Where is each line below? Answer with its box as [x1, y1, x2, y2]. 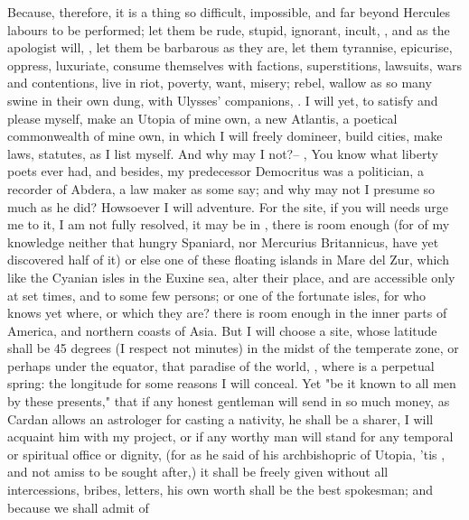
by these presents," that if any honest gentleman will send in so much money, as [7, 392, 450, 411]
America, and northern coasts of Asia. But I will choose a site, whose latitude [7, 320, 437, 339]
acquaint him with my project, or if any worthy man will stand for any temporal [7, 427, 454, 446]
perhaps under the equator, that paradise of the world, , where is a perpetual [7, 356, 435, 375]
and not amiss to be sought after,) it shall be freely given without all [7, 462, 389, 481]
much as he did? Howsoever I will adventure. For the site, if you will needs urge [7, 197, 448, 216]
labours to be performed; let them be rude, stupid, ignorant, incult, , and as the [7, 20, 450, 39]
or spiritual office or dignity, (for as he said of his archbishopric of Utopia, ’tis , [7, 444, 446, 463]
